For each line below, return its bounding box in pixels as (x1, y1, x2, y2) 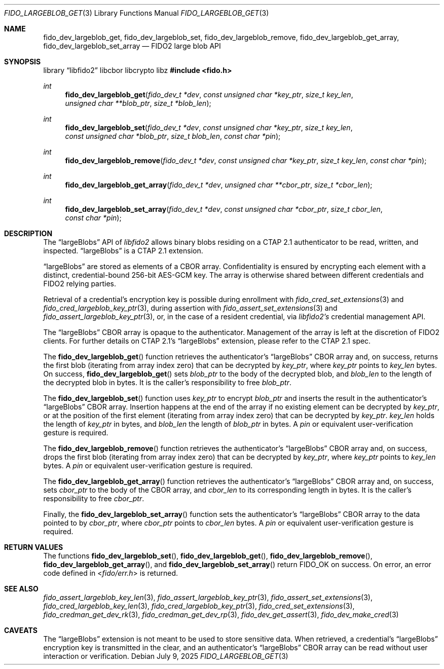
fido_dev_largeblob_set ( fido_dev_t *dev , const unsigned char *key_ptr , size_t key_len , (65, 123, 353, 132)
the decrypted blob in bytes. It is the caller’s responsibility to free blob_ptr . (43, 378, 292, 387)
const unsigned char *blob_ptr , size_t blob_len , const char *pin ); (65, 132, 281, 140)
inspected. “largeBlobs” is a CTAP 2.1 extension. (43, 246, 203, 255)
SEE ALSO (4, 584, 39, 593)
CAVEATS (4, 626, 38, 635)
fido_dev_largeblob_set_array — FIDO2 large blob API (43, 42, 221, 50)
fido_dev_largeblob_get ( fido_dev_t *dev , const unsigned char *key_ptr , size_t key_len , (65, 90, 353, 99)
